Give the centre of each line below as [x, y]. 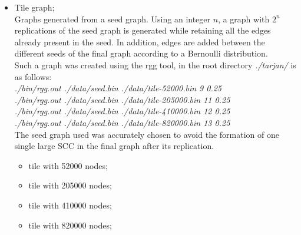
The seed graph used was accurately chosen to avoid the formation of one [147, 134]
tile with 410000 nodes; [70, 205]
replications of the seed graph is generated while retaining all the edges [143, 30]
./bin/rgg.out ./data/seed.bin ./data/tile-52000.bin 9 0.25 [118, 88]
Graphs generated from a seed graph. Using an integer [113, 19]
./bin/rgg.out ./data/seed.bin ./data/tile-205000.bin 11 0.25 [122, 99]
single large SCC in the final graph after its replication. [114, 146]
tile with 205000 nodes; [70, 185]
